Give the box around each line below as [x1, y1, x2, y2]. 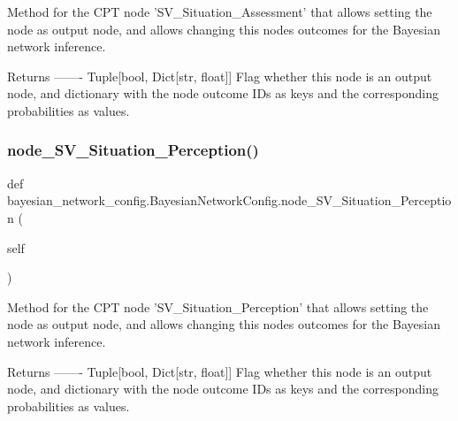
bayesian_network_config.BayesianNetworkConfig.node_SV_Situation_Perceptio [7, 191, 452, 210]
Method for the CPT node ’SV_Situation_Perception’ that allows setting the [7, 297, 429, 316]
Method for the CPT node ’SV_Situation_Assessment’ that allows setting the [7, 3, 432, 20]
